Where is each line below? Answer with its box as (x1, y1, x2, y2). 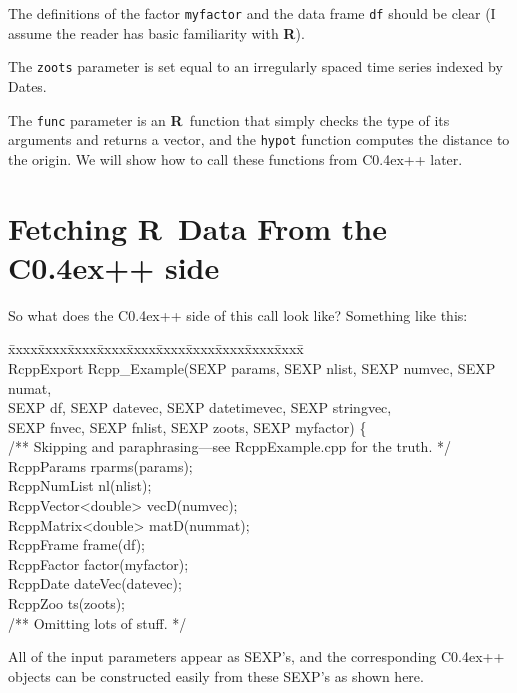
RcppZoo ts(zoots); (8, 593, 126, 614)
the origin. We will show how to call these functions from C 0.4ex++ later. (8, 148, 463, 169)
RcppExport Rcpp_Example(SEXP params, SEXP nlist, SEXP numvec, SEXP (8, 357, 496, 378)
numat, (8, 377, 52, 398)
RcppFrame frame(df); (8, 534, 145, 555)
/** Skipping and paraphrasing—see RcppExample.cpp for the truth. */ (8, 436, 451, 457)
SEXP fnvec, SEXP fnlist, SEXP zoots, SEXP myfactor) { (8, 416, 367, 437)
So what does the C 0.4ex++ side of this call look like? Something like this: (8, 304, 468, 325)
